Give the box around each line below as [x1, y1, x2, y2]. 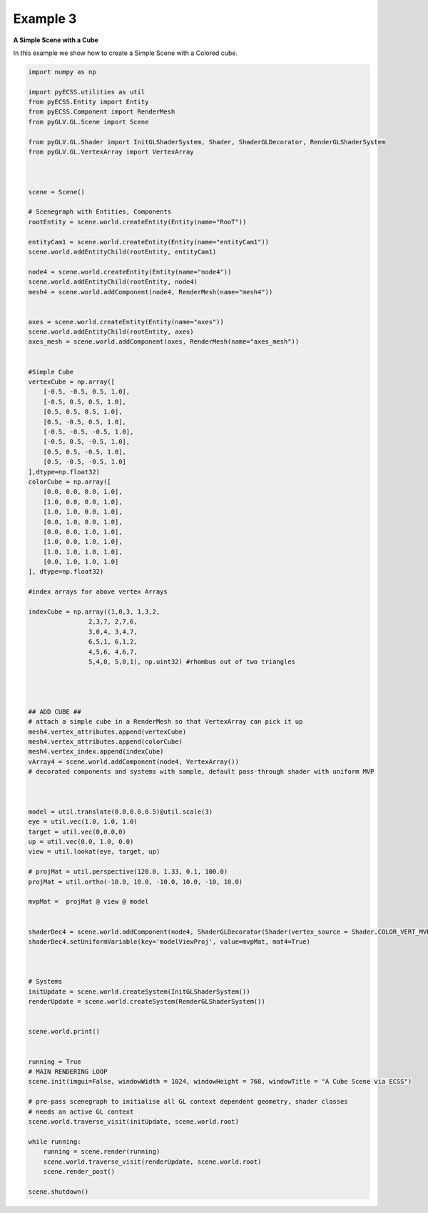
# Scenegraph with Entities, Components [28, 208, 171, 216]
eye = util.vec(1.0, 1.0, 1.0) [28, 818, 138, 826]
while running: [28, 1137, 81, 1146]
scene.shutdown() [28, 1187, 89, 1196]
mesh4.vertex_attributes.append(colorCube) [28, 738, 183, 746]
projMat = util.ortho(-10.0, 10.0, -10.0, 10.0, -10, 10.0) [28, 877, 243, 886]
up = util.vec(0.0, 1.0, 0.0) [28, 838, 134, 846]
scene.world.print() [28, 1027, 100, 1036]
